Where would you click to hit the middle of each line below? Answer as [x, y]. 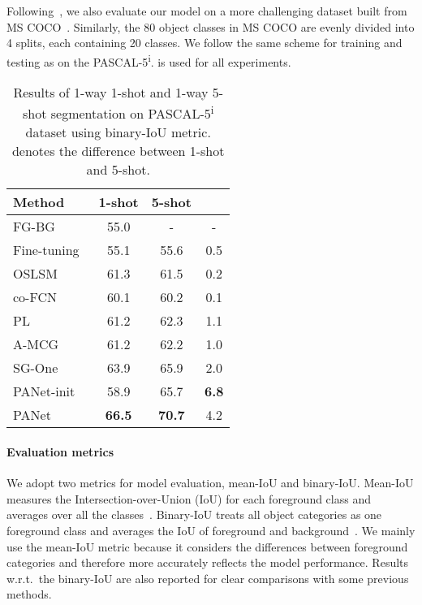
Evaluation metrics [60, 451]
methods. [29, 594]
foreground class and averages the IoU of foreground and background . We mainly [211, 530]
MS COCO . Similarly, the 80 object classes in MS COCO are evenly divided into [211, 26]
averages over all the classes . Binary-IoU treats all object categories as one [194, 514]
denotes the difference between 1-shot [118, 151]
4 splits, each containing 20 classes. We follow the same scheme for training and [205, 43]
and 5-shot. [118, 170]
